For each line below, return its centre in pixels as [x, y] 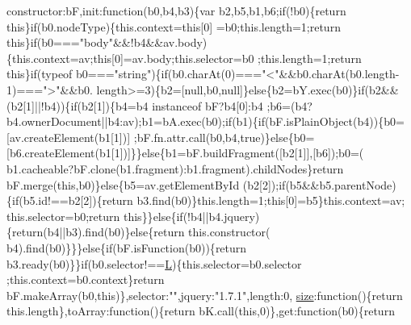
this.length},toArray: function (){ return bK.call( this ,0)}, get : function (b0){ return [201, 311]
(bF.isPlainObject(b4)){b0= [335, 121]
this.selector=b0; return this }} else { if [95, 216]
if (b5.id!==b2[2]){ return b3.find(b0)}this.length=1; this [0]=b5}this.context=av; [209, 200]
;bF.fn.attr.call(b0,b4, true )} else [211, 137]
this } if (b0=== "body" [60, 42]
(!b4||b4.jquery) [221, 216]
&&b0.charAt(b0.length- [339, 74]
